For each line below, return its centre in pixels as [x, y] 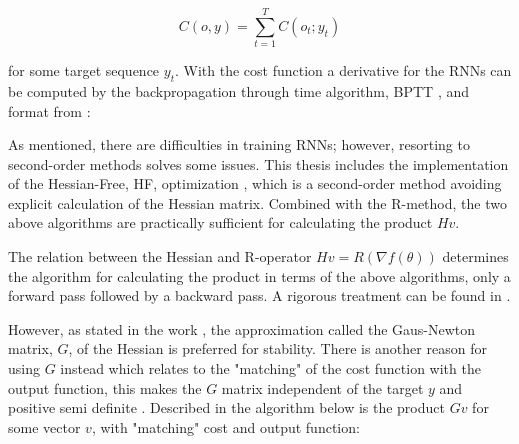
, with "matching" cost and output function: [225, 426]
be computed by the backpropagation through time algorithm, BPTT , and [238, 90]
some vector [44, 426]
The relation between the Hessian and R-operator [160, 256]
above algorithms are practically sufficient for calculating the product [220, 222]
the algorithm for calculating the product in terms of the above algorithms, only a [259, 275]
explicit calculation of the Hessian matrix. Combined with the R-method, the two [257, 202]
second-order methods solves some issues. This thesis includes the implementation [258, 163]
